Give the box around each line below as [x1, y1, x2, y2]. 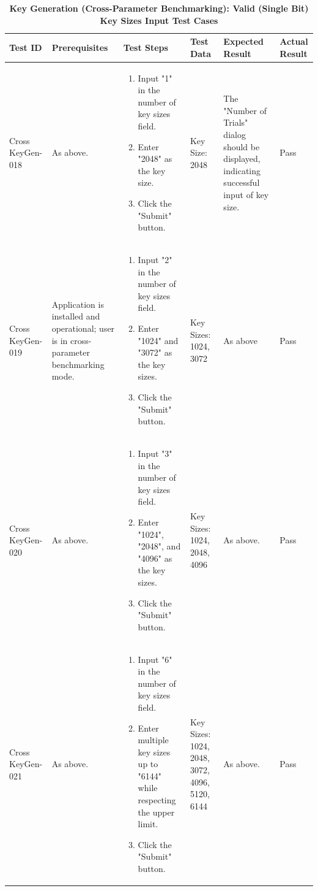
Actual [279, 35, 308, 48]
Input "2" [138, 253, 172, 266]
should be [223, 140, 260, 153]
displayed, [223, 152, 261, 165]
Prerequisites [51, 40, 108, 53]
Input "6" [138, 652, 172, 665]
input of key [223, 188, 269, 201]
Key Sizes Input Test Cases [100, 13, 218, 26]
